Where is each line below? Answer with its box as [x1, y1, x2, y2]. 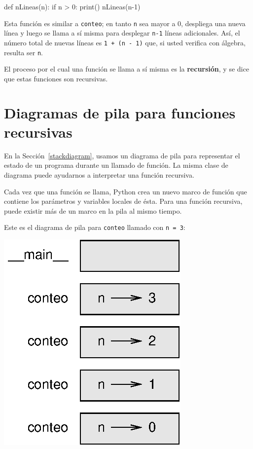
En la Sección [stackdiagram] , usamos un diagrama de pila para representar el [4, 150, 240, 160]
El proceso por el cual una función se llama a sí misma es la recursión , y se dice [4, 64, 249, 74]
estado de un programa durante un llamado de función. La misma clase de [4, 160, 228, 170]
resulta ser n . [4, 47, 43, 57]
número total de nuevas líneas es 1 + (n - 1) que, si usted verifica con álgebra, [4, 37, 246, 47]
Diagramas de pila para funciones [4, 102, 236, 122]
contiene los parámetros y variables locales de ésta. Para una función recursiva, [4, 196, 243, 206]
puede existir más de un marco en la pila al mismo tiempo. [4, 205, 182, 216]
